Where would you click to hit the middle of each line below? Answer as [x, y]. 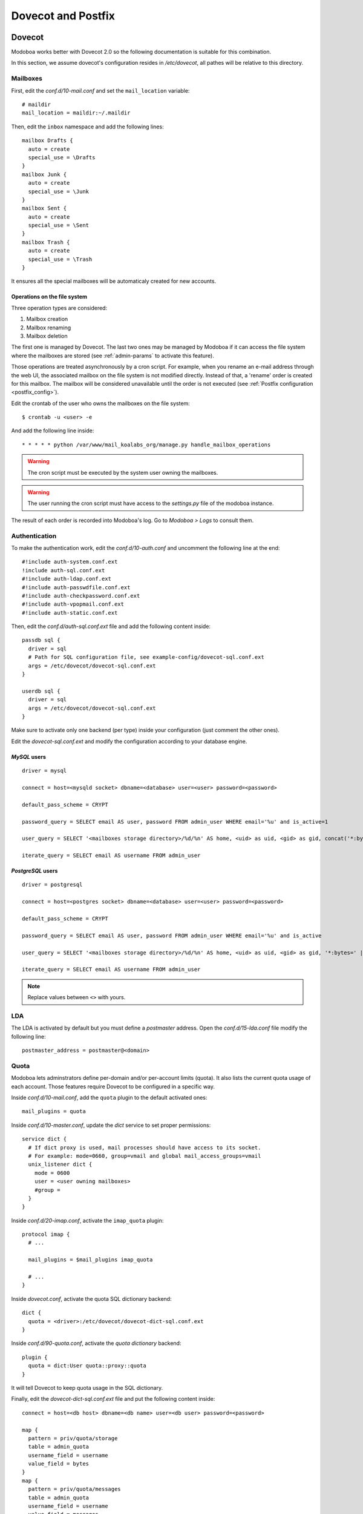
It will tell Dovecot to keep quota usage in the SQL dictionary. [87, 1387]
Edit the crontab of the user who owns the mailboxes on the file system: [100, 403]
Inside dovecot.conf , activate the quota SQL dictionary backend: [91, 1298]
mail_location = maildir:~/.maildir [76, 113]
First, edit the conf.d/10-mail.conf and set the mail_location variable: [100, 90]
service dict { [44, 1139]
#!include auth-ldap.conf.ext [67, 579]
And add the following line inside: [53, 431]
